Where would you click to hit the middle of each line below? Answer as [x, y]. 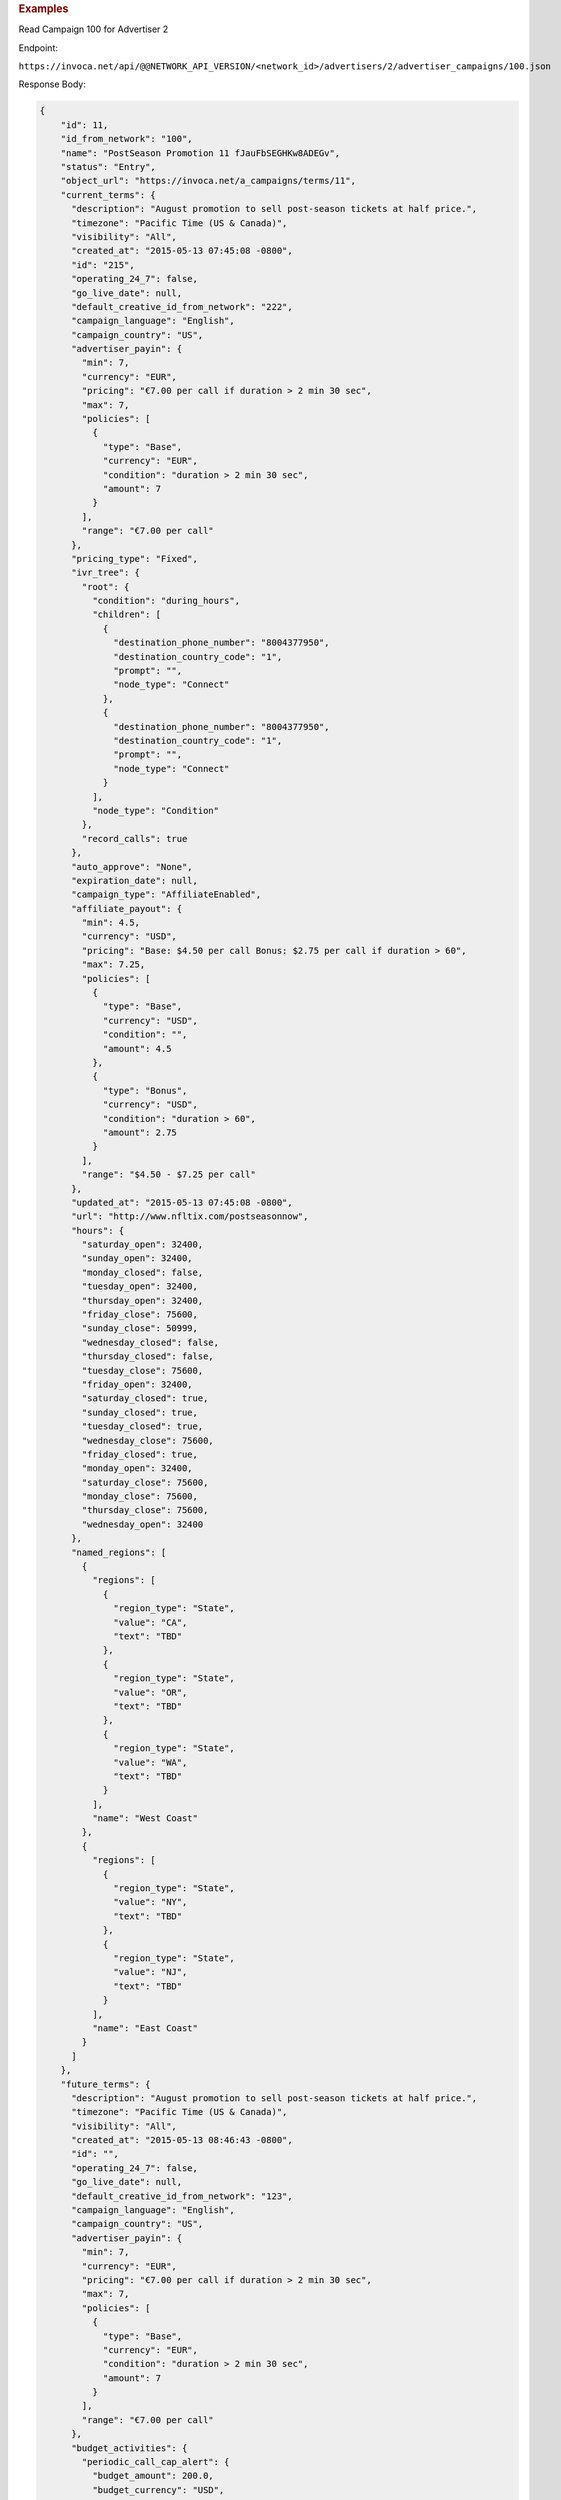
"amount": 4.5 [137, 1048]
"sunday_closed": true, [140, 1412]
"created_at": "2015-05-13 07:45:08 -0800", [182, 251]
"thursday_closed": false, [147, 1356]
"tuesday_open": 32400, [140, 1286]
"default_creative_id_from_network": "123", [182, 2196]
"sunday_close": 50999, [140, 1328]
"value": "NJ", [150, 1972]
